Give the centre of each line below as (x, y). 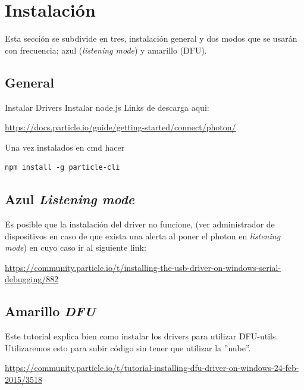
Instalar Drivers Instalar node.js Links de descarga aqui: (107, 107)
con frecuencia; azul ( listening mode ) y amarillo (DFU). (106, 50)
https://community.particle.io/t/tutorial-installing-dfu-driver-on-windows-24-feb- (152, 368)
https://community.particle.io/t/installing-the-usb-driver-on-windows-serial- (143, 267)
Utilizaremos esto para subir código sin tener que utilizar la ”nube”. (128, 347)
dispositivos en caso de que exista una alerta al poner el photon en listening (143, 235)
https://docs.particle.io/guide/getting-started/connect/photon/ (120, 127)
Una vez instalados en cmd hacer (65, 147)
